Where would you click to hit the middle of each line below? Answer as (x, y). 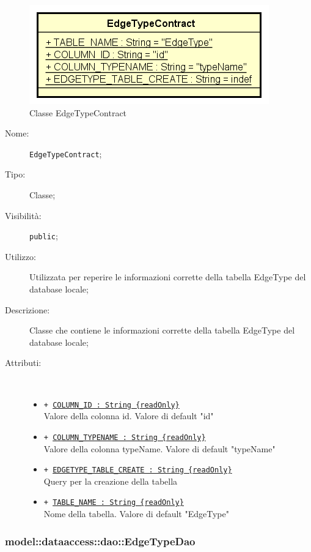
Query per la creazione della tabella (111, 481)
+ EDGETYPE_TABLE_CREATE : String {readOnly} (138, 470)
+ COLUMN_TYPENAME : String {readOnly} (125, 437)
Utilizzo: (20, 256)
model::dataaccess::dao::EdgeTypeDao (100, 541)
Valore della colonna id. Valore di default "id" (129, 416)
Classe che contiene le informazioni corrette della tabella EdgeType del (162, 330)
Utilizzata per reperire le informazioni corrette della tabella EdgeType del (168, 277)
